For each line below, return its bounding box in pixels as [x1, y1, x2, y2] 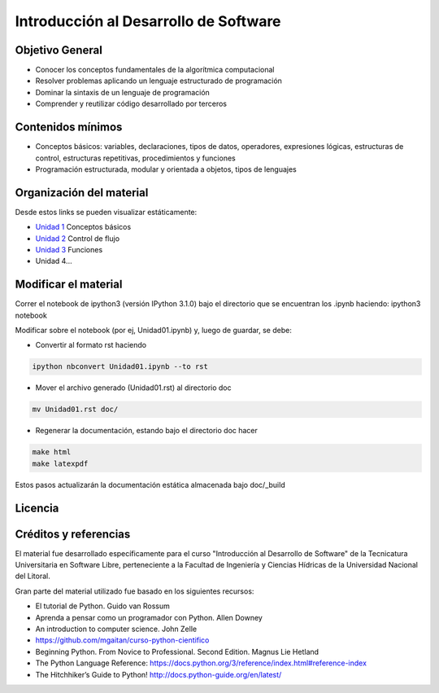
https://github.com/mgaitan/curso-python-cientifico [35, 635, 210, 645]
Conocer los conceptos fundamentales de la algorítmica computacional [35, 65, 275, 75]
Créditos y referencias [15, 527, 131, 541]
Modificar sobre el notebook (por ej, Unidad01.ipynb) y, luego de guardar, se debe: [15, 326, 292, 336]
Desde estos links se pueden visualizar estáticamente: [15, 207, 198, 217]
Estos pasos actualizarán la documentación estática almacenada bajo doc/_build [15, 480, 285, 489]
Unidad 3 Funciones [35, 245, 103, 254]
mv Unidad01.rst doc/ [32, 405, 119, 414]
